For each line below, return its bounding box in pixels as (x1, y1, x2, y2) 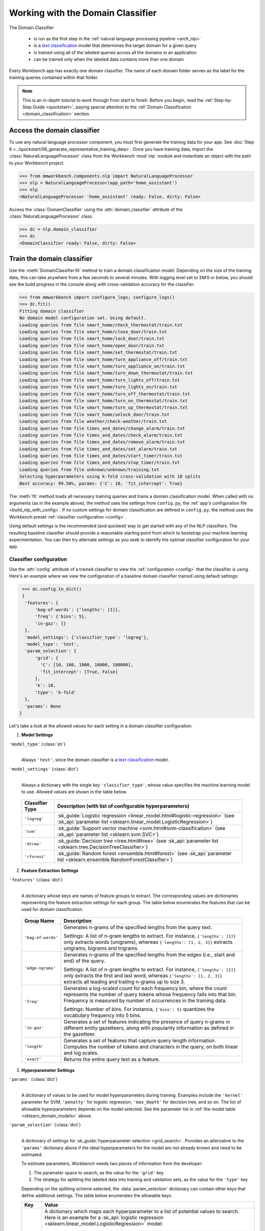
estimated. (21, 1152, 43, 1158)
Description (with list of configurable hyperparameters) (57, 803, 189, 810)
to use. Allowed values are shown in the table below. (21, 789, 128, 795)
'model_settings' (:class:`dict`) (9, 766, 79, 772)
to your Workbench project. (9, 160, 65, 166)
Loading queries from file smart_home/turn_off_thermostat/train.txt (19, 391, 190, 396)
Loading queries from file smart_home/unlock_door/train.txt (19, 412, 170, 417)
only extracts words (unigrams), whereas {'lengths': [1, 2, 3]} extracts (63, 939, 233, 945)
